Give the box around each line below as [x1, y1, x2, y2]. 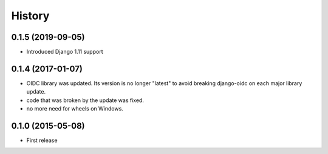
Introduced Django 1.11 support [26, 48, 103, 56]
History [11, 9, 50, 22]
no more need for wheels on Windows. [26, 105, 124, 112]
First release [26, 136, 58, 144]
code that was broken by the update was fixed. [26, 97, 144, 104]
